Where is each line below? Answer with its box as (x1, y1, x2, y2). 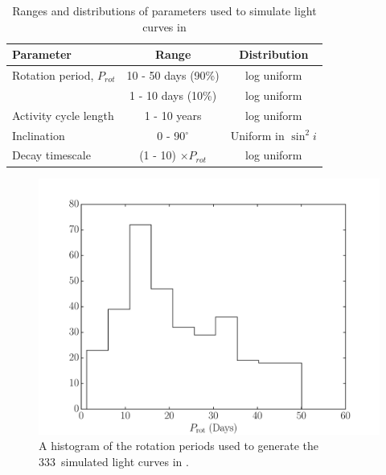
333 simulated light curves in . (39, 452, 189, 469)
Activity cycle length (12, 106, 114, 123)
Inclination (12, 126, 65, 143)
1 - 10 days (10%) (129, 86, 217, 103)
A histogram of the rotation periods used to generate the (39, 437, 319, 454)
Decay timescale (12, 147, 91, 163)
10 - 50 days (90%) (126, 67, 220, 84)
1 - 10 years (144, 106, 202, 123)
